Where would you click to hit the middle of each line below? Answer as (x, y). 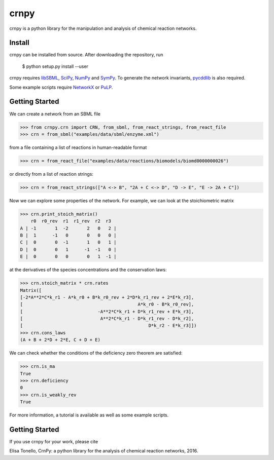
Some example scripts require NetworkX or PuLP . (61, 87)
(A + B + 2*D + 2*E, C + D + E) (60, 340)
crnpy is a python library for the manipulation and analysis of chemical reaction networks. (103, 28)
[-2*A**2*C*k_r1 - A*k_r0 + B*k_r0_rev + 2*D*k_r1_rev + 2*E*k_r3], (107, 297)
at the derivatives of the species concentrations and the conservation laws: (88, 270)
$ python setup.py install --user (55, 66)
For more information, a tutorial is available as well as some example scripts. (89, 415)
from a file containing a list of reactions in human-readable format (78, 147)
